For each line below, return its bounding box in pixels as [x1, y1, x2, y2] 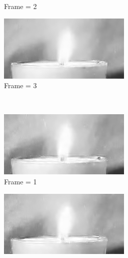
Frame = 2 [4, 1, 37, 11]
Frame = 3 [4, 80, 37, 91]
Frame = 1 [4, 176, 37, 186]
